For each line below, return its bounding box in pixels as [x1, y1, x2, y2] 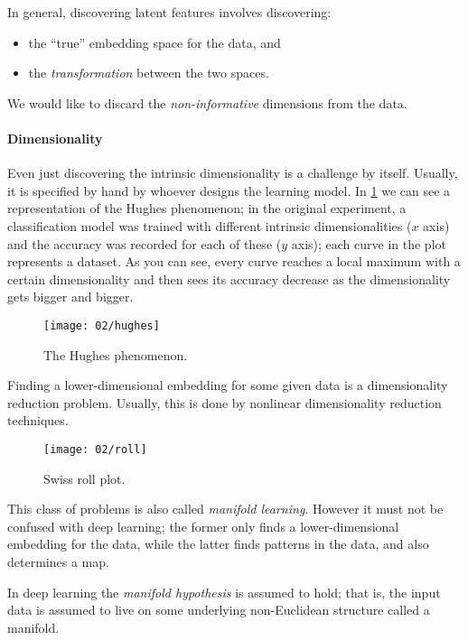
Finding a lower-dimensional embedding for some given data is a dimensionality [7, 376, 448, 394]
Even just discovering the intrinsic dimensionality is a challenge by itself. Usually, [7, 163, 458, 182]
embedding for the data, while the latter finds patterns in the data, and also [7, 534, 429, 553]
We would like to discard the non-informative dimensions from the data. [7, 93, 407, 112]
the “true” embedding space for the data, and [28, 32, 281, 51]
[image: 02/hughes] [43, 319, 160, 332]
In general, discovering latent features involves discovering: [7, 3, 332, 21]
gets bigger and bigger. [7, 287, 134, 306]
